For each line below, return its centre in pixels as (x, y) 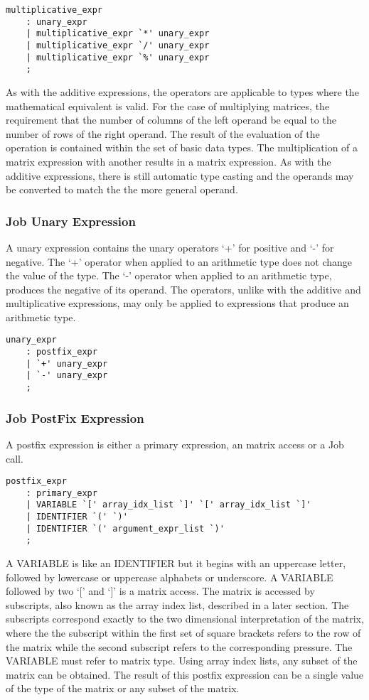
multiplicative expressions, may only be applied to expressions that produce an (177, 303)
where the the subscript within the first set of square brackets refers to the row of (183, 633)
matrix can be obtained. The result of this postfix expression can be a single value (185, 674)
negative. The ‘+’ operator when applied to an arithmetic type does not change (179, 261)
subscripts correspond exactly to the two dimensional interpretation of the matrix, (185, 619)
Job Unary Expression (71, 221)
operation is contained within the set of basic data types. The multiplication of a (182, 147)
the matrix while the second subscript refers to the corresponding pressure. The (179, 646)
